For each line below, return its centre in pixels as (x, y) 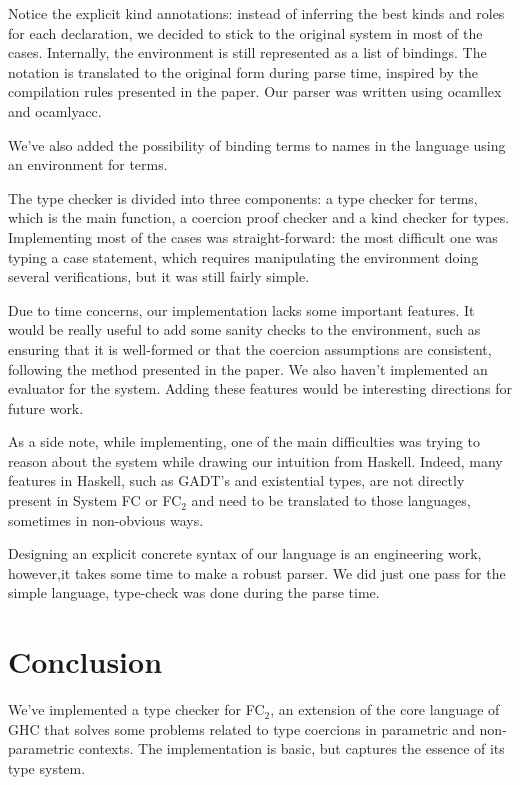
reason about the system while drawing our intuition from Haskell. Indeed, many (255, 460)
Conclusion (85, 661)
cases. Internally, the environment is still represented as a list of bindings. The (247, 52)
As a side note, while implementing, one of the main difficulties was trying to (244, 441)
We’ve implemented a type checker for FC (136, 709)
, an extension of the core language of (385, 709)
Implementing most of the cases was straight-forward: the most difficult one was (253, 236)
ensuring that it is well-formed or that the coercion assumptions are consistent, (250, 348)
